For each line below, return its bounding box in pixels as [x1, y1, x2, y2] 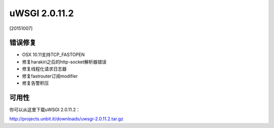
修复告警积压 [22, 80, 49, 86]
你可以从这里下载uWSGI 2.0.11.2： [9, 106, 81, 112]
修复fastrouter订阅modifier [22, 73, 78, 79]
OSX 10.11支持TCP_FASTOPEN [22, 52, 85, 58]
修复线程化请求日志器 [22, 66, 67, 72]
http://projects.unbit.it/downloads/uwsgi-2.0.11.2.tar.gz [9, 116, 124, 122]
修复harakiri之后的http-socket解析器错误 [22, 59, 107, 65]
